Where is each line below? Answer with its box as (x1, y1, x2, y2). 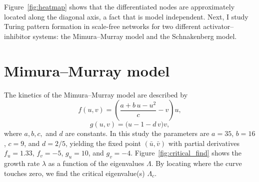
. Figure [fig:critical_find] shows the (130, 147, 242, 158)
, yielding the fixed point (65, 137, 141, 148)
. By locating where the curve (151, 158, 242, 168)
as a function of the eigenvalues (48, 158, 144, 168)
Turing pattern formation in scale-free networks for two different (4, 21, 201, 31)
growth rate (4, 158, 40, 168)
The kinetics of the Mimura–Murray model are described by (4, 89, 188, 99)
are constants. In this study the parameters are (65, 128, 209, 138)
